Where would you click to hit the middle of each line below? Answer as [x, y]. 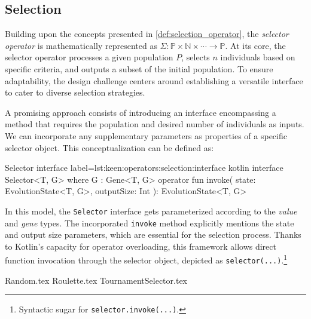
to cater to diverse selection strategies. [75, 92]
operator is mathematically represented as [81, 45]
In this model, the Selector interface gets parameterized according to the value [151, 211]
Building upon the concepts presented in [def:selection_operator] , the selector [147, 34]
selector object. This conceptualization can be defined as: [109, 147]
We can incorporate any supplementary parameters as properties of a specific [146, 135]
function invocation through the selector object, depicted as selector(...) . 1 [146, 259]
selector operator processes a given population [89, 57]
